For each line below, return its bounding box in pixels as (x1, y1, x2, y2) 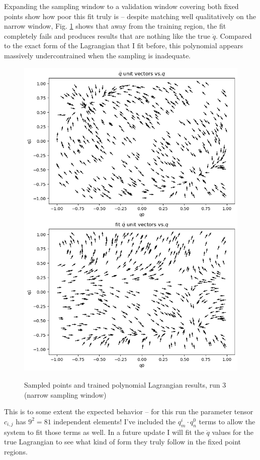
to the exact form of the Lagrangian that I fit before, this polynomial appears (4, 40, 243, 51)
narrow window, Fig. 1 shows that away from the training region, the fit (4, 21, 226, 31)
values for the (212, 426, 254, 437)
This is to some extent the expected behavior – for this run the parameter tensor (4, 406, 253, 417)
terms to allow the (199, 416, 255, 426)
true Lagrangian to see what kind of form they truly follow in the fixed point (4, 436, 241, 447)
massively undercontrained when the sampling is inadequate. (4, 50, 191, 60)
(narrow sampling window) (24, 389, 107, 400)
